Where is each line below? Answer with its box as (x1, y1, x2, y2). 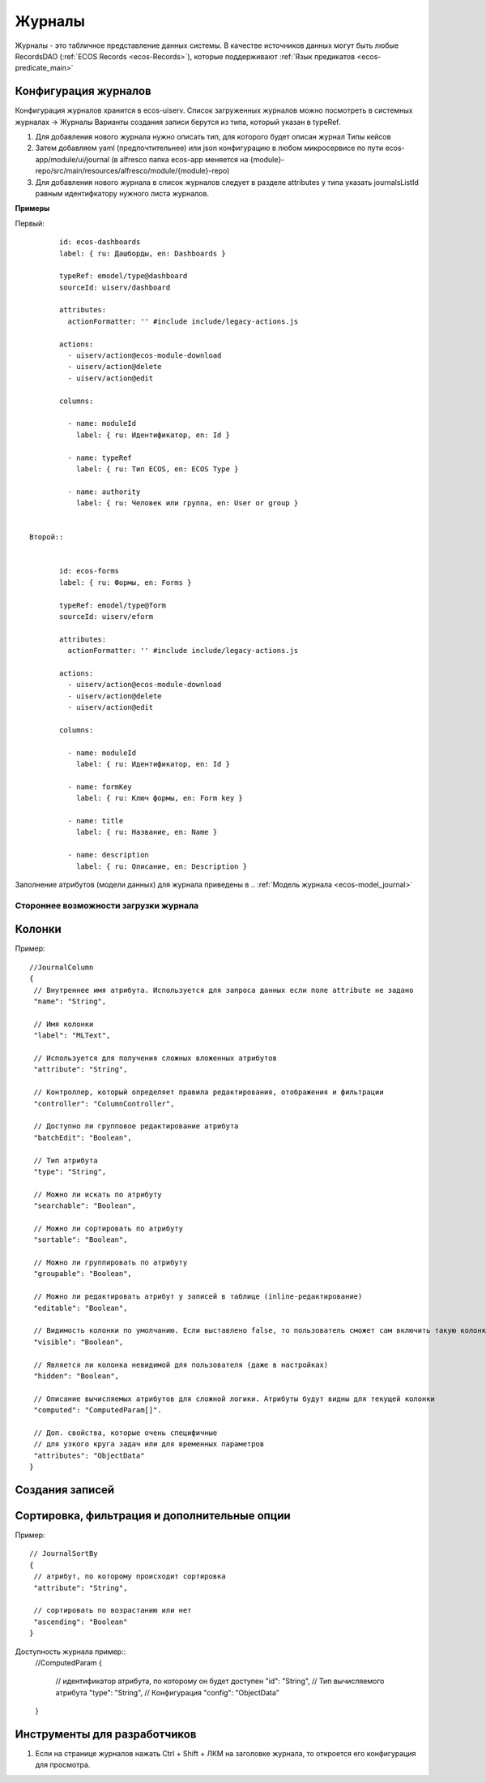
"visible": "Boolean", (33, 1337, 124, 1347)
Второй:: (29, 532, 64, 542)
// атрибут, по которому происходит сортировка (33, 1572, 226, 1581)
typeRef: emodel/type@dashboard (59, 272, 188, 281)
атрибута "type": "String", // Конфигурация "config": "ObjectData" (55, 1687, 279, 1697)
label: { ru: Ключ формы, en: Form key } (75, 793, 243, 803)
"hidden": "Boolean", (33, 1371, 120, 1381)
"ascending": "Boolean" (33, 1617, 128, 1626)
